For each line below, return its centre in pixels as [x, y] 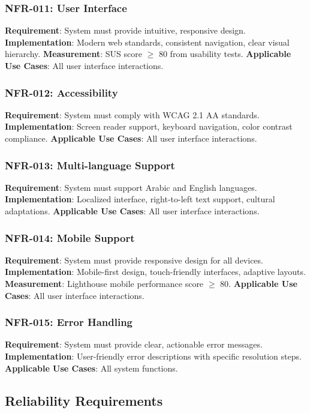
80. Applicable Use [259, 283]
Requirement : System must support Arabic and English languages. [131, 187]
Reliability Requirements [84, 400]
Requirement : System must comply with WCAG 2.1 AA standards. [132, 114]
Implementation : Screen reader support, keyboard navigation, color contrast [149, 126]
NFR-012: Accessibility [61, 92]
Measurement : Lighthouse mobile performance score [104, 283]
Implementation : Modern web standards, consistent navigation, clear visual [147, 42]
